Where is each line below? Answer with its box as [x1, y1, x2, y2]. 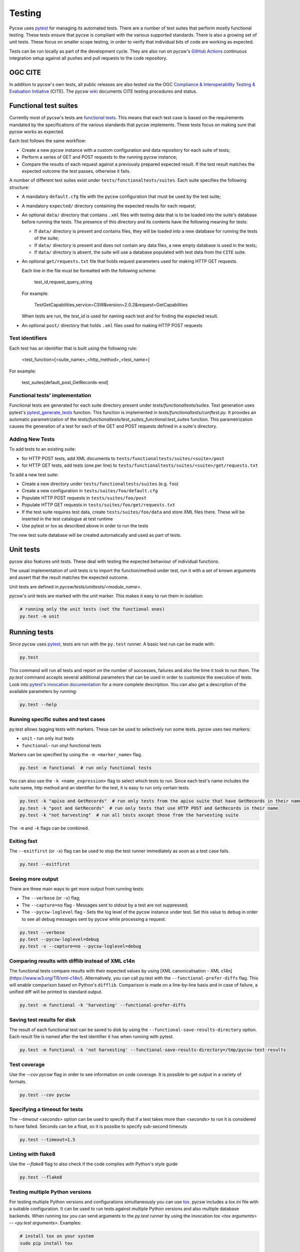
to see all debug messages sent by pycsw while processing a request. [21, 916, 166, 922]
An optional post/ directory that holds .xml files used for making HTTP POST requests [21, 322, 202, 328]
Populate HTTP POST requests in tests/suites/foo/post [21, 495, 147, 501]
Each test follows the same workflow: [9, 138, 86, 144]
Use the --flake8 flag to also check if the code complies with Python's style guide [9, 1161, 178, 1167]
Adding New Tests [9, 436, 55, 443]
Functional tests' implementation [9, 392, 91, 399]
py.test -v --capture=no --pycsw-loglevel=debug [19, 944, 141, 949]
